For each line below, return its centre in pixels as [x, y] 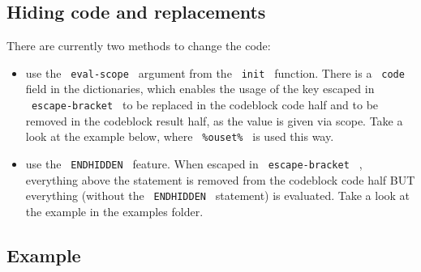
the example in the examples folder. [114, 211]
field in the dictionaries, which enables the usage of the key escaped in [200, 89]
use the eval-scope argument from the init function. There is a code [215, 72]
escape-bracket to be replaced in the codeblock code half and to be [205, 105]
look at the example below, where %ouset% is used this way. [180, 136]
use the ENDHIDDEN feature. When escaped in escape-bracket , [194, 163]
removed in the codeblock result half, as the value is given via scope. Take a [214, 120]
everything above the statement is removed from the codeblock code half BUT [220, 179]
